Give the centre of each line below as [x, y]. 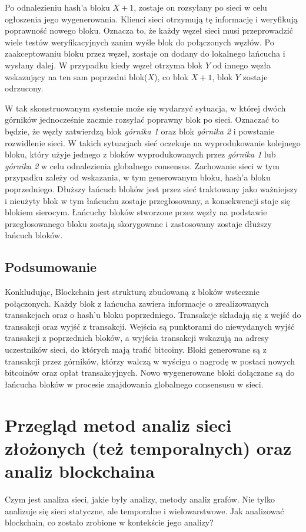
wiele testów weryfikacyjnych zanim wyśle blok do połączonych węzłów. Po [139, 42]
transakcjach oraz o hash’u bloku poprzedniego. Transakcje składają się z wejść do [153, 315]
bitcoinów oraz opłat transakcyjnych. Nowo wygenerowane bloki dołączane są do [150, 372]
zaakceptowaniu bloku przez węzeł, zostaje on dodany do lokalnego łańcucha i [145, 53]
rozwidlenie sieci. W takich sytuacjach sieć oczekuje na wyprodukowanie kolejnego [153, 142]
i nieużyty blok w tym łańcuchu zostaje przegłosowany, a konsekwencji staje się [147, 200]
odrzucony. [24, 88]
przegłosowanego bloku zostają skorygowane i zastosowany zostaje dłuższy [138, 223]
